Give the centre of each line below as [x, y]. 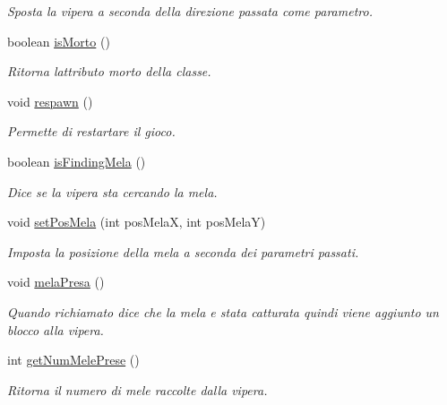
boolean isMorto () [59, 41]
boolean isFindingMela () [77, 161]
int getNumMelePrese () [73, 360]
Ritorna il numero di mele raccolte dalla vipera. [138, 389]
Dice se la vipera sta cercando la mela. [112, 191]
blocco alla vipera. [56, 329]
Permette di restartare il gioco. [91, 131]
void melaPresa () [56, 282]
